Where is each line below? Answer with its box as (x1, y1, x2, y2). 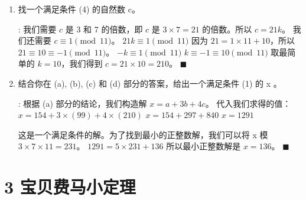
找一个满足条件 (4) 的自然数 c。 (18, 3, 140, 15)
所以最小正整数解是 (166, 140, 241, 152)
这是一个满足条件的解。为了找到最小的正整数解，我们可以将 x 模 (18, 128, 268, 140)
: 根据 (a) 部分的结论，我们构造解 (18, 97, 147, 109)
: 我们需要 (18, 22, 57, 35)
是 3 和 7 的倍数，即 (65, 22, 143, 35)
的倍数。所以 (202, 22, 252, 35)
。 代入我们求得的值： (205, 97, 291, 109)
